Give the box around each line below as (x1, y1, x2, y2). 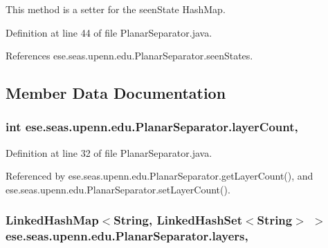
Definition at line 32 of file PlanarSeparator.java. (6, 145, 212, 160)
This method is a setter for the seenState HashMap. (6, 2, 226, 16)
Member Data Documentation (6, 82, 226, 104)
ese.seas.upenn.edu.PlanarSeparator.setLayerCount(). (6, 182, 230, 196)
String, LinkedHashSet (113, 211, 242, 229)
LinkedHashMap (6, 211, 99, 229)
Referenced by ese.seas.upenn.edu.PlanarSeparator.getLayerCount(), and (6, 169, 313, 183)
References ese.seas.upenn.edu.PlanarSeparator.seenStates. (6, 48, 253, 63)
